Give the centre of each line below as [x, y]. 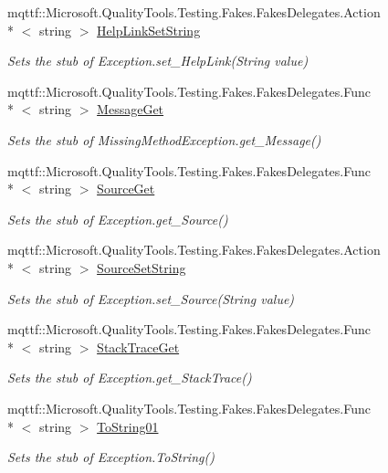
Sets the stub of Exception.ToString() [111, 457]
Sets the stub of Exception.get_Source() [118, 219]
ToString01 [128, 426]
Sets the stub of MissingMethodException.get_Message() [164, 139]
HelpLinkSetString [149, 30]
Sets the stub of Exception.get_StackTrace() [130, 378]
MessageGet [131, 109]
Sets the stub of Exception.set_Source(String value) [151, 298]
